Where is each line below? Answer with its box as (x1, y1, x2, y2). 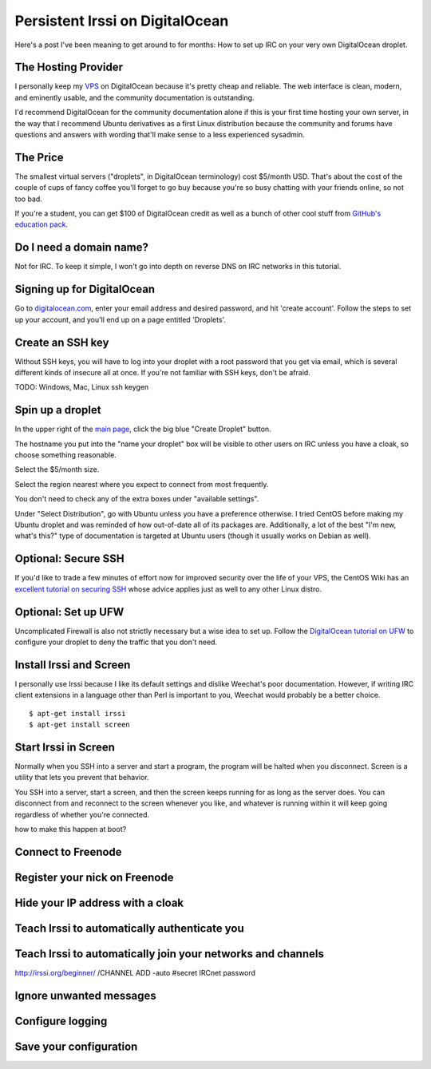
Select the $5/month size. (14, 465, 100, 474)
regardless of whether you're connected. (14, 810, 150, 819)
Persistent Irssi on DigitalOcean (14, 12, 229, 30)
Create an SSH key (14, 335, 109, 349)
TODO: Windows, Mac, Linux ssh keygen (14, 382, 149, 392)
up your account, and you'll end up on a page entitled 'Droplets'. (14, 315, 227, 324)
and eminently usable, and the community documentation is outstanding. (14, 93, 255, 102)
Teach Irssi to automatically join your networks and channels (14, 947, 325, 960)
